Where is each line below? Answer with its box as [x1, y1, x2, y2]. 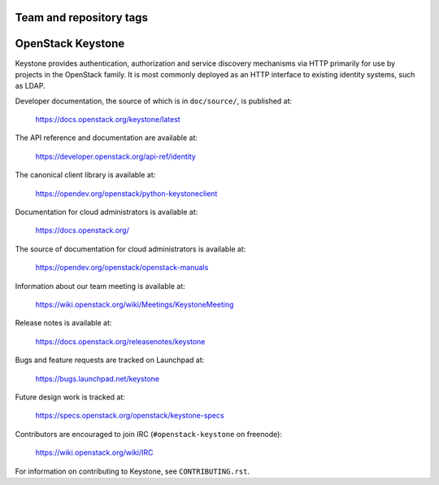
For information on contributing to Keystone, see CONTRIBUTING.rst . [15, 466, 250, 476]
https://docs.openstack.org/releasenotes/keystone [35, 336, 206, 346]
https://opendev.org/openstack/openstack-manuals [35, 263, 209, 273]
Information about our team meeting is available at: [15, 281, 186, 291]
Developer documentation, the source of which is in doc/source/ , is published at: [15, 96, 293, 106]
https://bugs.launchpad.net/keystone [35, 374, 160, 383]
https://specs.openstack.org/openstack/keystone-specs [35, 411, 224, 421]
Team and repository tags [15, 11, 148, 24]
